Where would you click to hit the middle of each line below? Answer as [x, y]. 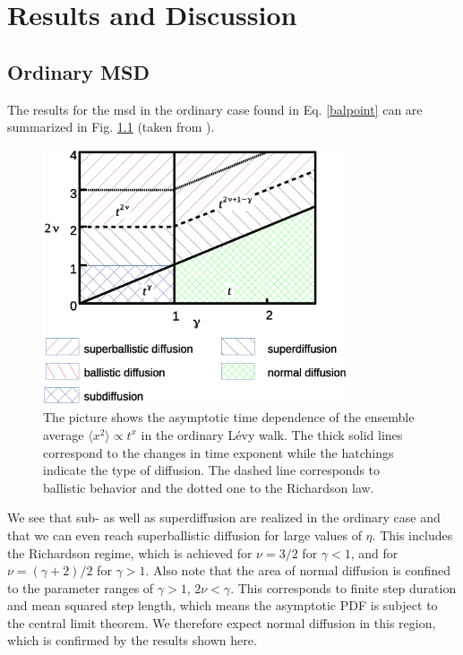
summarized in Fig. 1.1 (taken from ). [111, 127]
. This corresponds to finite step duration [343, 587]
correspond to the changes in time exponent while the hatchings [219, 452]
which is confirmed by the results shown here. [132, 640]
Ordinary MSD [78, 71]
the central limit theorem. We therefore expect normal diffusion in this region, [222, 622]
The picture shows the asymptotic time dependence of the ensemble [229, 417]
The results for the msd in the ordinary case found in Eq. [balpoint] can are [215, 109]
